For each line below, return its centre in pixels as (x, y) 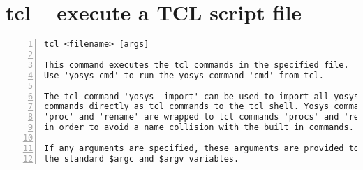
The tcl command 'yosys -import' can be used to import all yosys (202, 96)
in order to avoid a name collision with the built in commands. (199, 128)
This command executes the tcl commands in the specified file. (197, 65)
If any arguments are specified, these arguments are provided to (202, 148)
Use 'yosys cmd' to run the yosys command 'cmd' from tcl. (184, 75)
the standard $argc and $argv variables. (142, 158)
